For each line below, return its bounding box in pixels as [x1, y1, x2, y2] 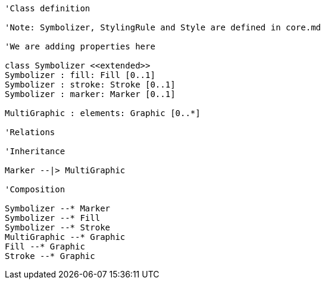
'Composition [5, 185, 65, 194]
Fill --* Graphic [5, 242, 85, 251]
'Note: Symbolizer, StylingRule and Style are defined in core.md [5, 23, 321, 32]
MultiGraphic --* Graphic [5, 232, 126, 242]
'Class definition [5, 4, 90, 13]
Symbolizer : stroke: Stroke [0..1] [5, 80, 176, 89]
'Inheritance [5, 146, 65, 156]
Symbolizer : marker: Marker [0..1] [5, 89, 176, 99]
